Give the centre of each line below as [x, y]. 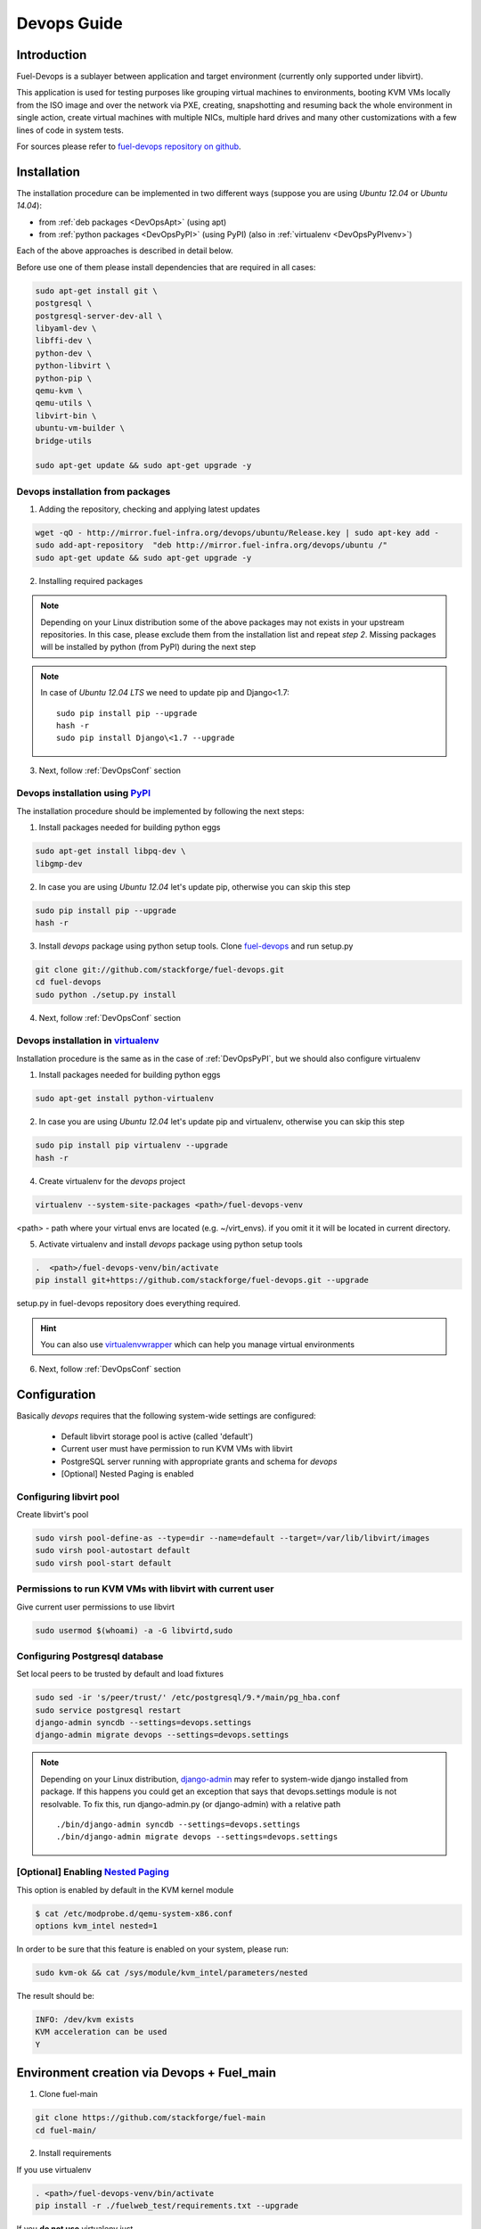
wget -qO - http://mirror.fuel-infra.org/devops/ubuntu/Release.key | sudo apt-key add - [237, 533]
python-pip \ [64, 378]
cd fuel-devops [68, 982]
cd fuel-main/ [66, 2130]
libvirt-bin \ [66, 415]
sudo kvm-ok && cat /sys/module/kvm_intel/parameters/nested [171, 1972]
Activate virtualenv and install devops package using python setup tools [171, 1244]
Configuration [56, 1395]
